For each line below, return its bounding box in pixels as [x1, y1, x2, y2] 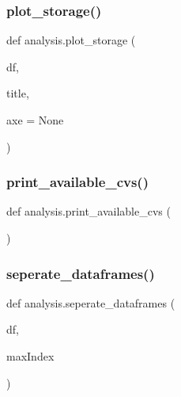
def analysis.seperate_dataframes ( [6, 294, 175, 311]
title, [6, 85, 29, 101]
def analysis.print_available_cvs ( [6, 203, 171, 219]
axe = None [6, 112, 64, 128]
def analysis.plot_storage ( [6, 32, 136, 48]
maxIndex [6, 348, 55, 364]
